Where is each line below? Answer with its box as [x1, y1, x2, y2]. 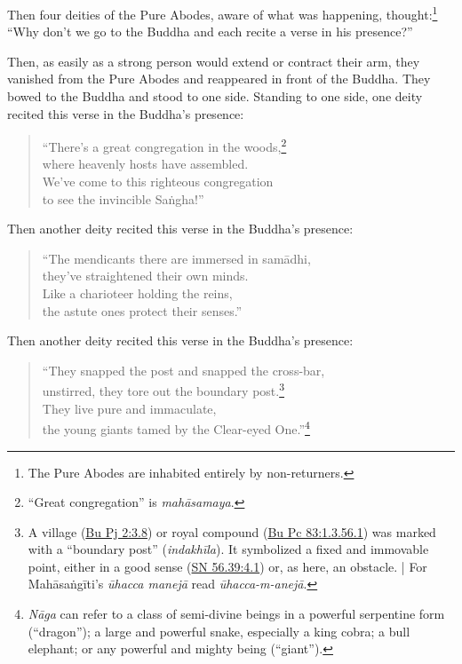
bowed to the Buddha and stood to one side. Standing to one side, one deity [7, 87, 423, 106]
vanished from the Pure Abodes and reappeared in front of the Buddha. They [7, 69, 431, 88]
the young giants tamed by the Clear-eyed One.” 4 [42, 417, 310, 438]
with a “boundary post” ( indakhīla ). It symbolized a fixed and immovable [28, 540, 429, 558]
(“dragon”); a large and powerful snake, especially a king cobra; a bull [28, 621, 410, 640]
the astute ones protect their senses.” [42, 301, 243, 320]
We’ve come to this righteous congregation [42, 172, 274, 191]
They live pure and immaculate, [42, 399, 217, 417]
